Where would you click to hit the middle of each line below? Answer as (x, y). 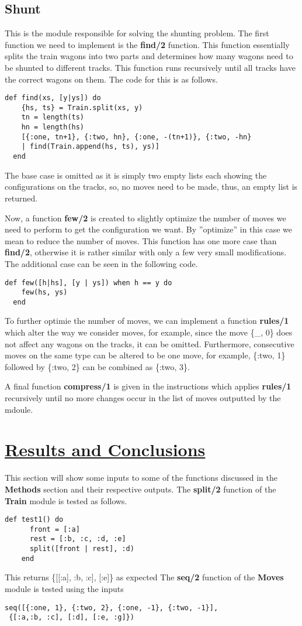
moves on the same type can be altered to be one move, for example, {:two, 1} (145, 355)
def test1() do (34, 520)
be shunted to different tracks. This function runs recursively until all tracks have (150, 67)
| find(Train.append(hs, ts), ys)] (90, 147)
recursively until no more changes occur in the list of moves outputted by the (143, 398)
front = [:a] (55, 529)
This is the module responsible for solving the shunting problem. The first (137, 33)
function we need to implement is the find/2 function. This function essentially (147, 44)
